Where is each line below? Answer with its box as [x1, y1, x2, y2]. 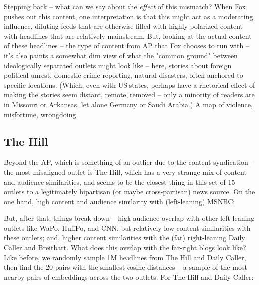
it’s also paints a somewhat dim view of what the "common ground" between [4, 50, 238, 60]
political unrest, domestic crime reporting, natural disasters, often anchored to [4, 70, 243, 80]
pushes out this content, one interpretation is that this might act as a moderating [4, 11, 253, 21]
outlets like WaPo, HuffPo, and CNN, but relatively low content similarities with [4, 222, 251, 233]
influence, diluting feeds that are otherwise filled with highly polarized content [4, 21, 243, 31]
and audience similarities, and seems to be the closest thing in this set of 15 [4, 176, 235, 187]
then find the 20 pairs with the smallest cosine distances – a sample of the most [4, 262, 247, 272]
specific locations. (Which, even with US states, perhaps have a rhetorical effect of [4, 79, 255, 90]
